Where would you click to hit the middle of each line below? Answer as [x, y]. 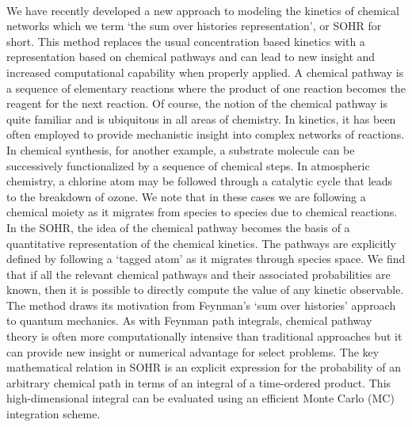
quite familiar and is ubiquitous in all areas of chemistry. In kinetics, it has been [201, 118]
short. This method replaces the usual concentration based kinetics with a [186, 41]
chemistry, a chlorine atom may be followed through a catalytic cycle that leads [200, 181]
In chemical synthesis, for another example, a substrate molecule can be [181, 149]
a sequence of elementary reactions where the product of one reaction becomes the [206, 88]
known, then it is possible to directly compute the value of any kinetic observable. [205, 290]
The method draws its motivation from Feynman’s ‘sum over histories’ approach [201, 305]
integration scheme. [53, 414]
